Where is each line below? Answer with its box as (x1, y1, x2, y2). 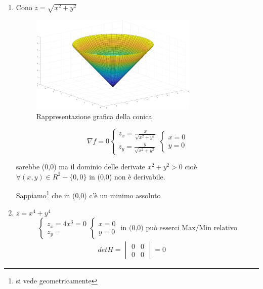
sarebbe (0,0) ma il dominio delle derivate (16, 161, 146, 172)
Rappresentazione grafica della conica (36, 111, 152, 121)
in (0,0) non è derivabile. (89, 171, 165, 182)
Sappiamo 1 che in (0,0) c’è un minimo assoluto (16, 189, 161, 201)
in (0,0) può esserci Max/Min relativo (120, 225, 238, 232)
